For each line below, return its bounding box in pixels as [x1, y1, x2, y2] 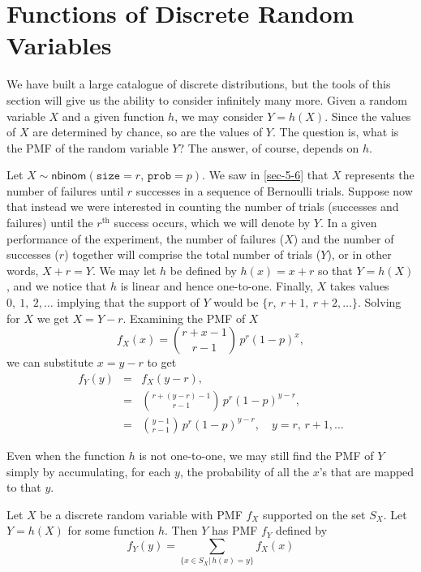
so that [317, 261, 353, 278]
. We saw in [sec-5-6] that [202, 166, 329, 183]
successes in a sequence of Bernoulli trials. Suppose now [135, 182, 413, 199]
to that [6, 479, 41, 496]
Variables [6, 28, 112, 62]
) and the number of [293, 230, 394, 247]
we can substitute [6, 354, 94, 371]
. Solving [358, 294, 402, 311]
